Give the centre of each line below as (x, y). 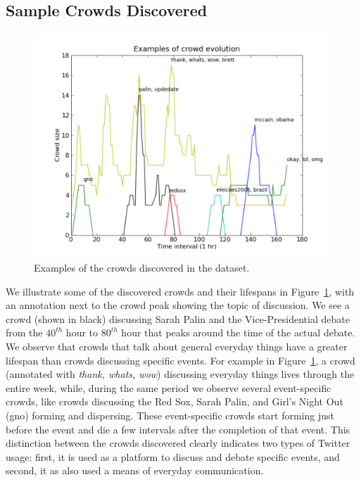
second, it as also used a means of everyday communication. (135, 470)
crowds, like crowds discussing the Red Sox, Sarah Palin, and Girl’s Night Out (175, 401)
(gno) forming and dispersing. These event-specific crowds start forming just (170, 415)
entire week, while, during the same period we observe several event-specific (169, 387)
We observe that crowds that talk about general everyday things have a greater (177, 346)
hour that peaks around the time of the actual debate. (238, 332)
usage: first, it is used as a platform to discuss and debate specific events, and (173, 456)
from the (24, 332)
